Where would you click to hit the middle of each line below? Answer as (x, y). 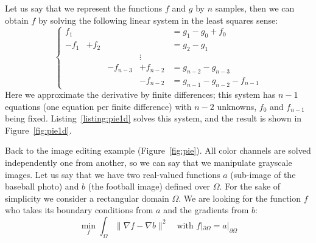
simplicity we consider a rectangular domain (87, 198)
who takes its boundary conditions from (79, 210)
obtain (17, 20)
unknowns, (237, 106)
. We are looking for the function (240, 198)
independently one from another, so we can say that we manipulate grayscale (149, 162)
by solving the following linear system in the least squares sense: (158, 20)
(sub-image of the (263, 174)
